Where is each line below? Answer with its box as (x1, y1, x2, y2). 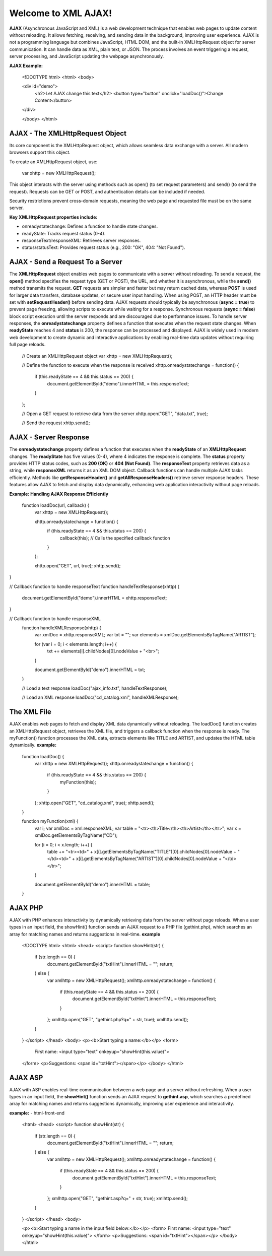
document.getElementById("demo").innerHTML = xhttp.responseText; (22, 594, 167, 601)
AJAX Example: (9, 62, 43, 69)
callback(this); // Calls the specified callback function (59, 535, 171, 541)
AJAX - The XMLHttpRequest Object (9, 129, 127, 138)
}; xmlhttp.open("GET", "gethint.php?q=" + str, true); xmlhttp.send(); (47, 1017, 188, 1023)
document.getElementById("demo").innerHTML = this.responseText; (47, 380, 189, 386)
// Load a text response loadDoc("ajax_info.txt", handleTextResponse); (22, 685, 168, 691)
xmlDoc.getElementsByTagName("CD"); (34, 832, 118, 838)
